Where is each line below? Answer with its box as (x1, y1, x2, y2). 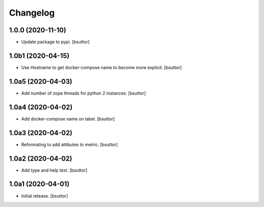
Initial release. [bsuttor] (21, 193, 68, 199)
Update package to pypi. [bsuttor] (21, 39, 90, 45)
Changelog (9, 7, 55, 18)
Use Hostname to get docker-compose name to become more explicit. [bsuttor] (21, 64, 182, 70)
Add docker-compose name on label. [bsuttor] (21, 115, 115, 122)
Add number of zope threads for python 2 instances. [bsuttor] (21, 90, 146, 96)
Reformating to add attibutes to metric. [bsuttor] (21, 141, 118, 147)
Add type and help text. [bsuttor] (21, 167, 88, 173)
